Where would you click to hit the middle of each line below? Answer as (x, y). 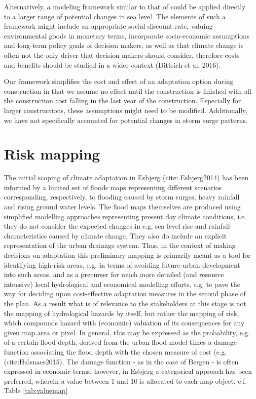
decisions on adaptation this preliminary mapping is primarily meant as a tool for (128, 255)
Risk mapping (52, 154)
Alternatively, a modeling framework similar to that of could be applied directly (125, 6)
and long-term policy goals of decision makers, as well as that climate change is (124, 45)
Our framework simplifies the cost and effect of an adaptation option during (119, 81)
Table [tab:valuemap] (36, 390)
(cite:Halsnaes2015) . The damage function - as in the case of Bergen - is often (121, 361)
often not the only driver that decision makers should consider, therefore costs (122, 55)
